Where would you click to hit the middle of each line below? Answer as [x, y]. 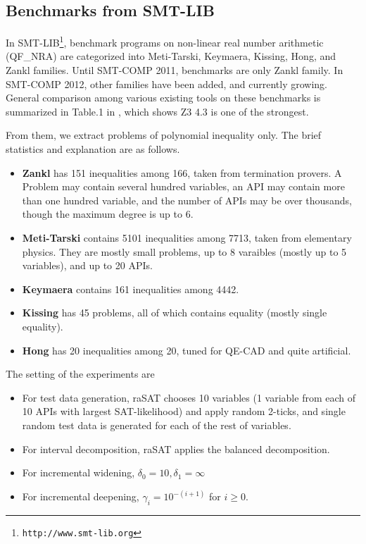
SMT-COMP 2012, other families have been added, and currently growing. [167, 84]
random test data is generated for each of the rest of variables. [157, 425]
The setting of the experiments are [80, 374]
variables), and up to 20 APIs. [87, 265]
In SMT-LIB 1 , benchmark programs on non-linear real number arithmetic [165, 41]
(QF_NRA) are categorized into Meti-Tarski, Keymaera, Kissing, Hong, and [171, 56]
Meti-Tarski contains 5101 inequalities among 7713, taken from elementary [187, 237]
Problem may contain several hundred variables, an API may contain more [183, 186]
